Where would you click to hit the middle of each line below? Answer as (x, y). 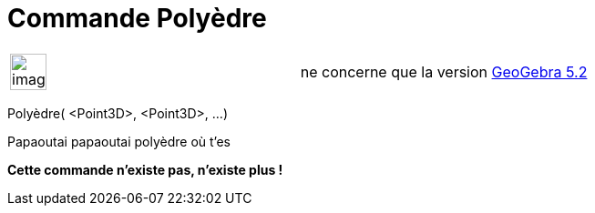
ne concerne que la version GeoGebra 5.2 (444, 71)
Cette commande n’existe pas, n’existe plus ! (145, 169)
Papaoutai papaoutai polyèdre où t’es (119, 141)
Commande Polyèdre (137, 18)
